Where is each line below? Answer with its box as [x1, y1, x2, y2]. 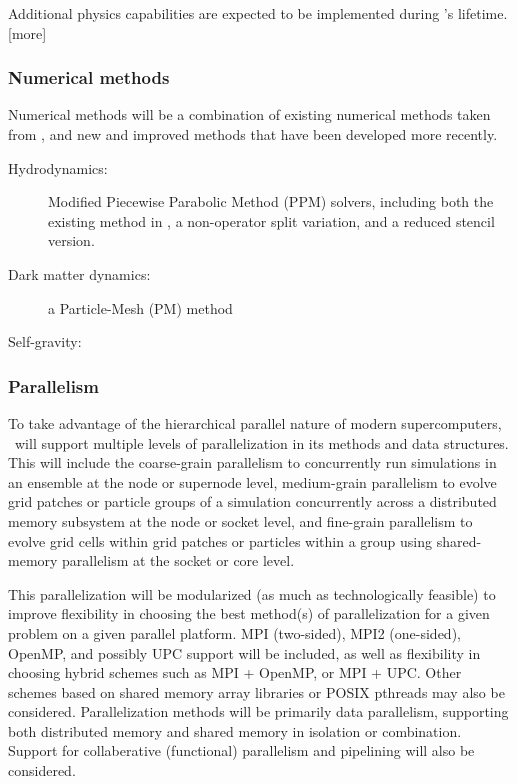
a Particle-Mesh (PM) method [48, 297, 233, 318]
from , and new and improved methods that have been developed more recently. [8, 124, 498, 144]
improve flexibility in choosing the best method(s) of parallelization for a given [8, 603, 490, 624]
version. [48, 230, 95, 251]
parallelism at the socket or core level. [62, 550, 295, 571]
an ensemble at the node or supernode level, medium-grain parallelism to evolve [8, 471, 497, 492]
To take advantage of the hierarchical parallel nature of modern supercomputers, [8, 412, 502, 433]
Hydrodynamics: [8, 157, 108, 178]
